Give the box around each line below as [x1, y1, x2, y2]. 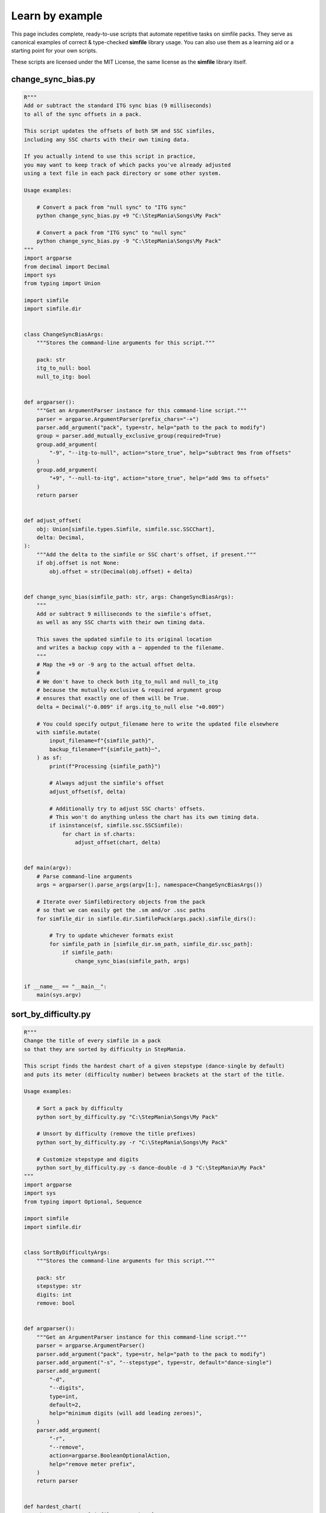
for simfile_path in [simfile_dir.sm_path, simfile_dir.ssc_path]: [49, 940, 254, 947]
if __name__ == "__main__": [24, 983, 107, 990]
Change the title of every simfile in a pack [24, 1037, 161, 1044]
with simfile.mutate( [36, 729, 101, 736]
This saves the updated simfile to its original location [36, 635, 212, 643]
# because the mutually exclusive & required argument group [36, 687, 222, 694]
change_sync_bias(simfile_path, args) [74, 957, 190, 965]
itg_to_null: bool [36, 365, 91, 372]
